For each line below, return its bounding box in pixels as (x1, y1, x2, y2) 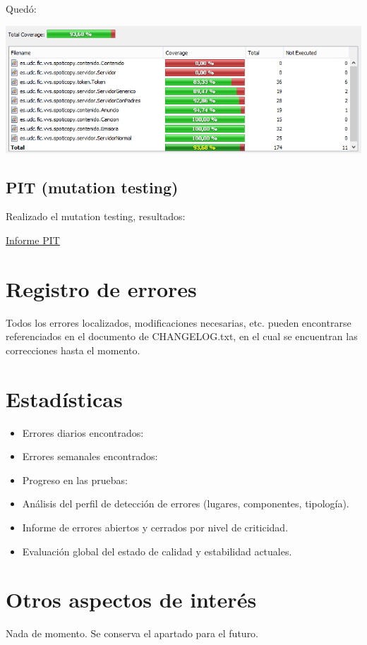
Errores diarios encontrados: (22, 425, 144, 440)
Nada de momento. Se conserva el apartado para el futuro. (6, 626, 259, 641)
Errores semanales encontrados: (22, 449, 158, 464)
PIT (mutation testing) (6, 176, 179, 198)
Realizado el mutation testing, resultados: (6, 209, 186, 224)
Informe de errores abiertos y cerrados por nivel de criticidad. (22, 519, 289, 534)
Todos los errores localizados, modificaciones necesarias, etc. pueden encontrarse (6, 315, 351, 330)
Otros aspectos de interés (6, 585, 257, 614)
